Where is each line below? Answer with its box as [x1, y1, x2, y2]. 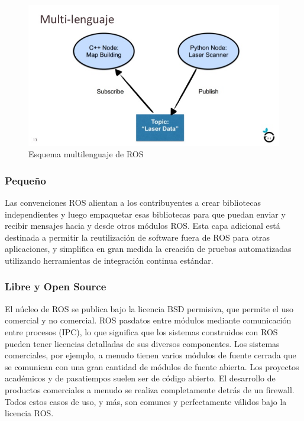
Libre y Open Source [5, 279, 106, 294]
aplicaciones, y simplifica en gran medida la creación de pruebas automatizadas [5, 242, 292, 255]
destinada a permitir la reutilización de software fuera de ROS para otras [5, 231, 270, 243]
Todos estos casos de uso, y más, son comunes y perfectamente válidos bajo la [5, 395, 287, 407]
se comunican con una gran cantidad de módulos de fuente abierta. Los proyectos [5, 360, 299, 373]
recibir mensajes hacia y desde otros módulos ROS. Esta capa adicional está [5, 219, 280, 232]
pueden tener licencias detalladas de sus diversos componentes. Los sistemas [5, 337, 280, 349]
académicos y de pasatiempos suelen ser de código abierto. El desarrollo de [5, 372, 276, 384]
